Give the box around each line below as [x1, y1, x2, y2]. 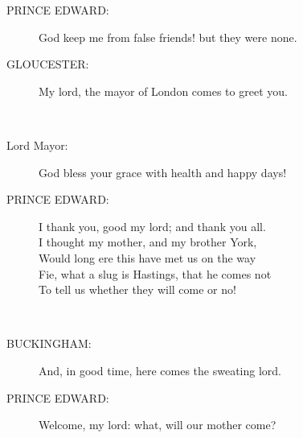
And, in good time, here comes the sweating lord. [39, 362, 281, 378]
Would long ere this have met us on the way [39, 249, 256, 266]
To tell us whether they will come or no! [39, 281, 236, 298]
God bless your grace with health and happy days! [39, 163, 287, 180]
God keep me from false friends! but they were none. [39, 28, 297, 45]
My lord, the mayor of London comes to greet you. [39, 82, 288, 99]
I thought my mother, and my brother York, [39, 233, 257, 250]
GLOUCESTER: [6, 56, 89, 72]
